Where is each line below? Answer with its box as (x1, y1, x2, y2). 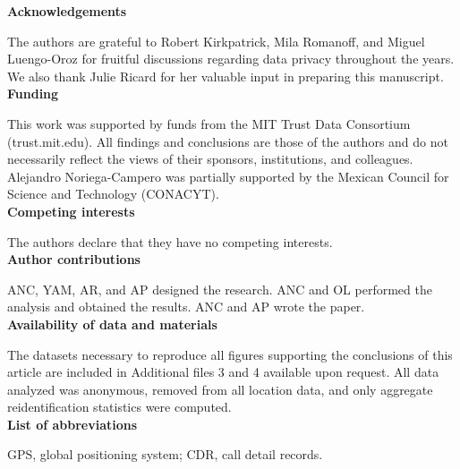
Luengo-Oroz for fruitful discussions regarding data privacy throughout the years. (7, 49, 455, 68)
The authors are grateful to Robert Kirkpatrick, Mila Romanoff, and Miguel (7, 31, 425, 50)
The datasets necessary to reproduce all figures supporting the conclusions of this (7, 345, 453, 363)
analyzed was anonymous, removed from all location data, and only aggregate (7, 379, 433, 398)
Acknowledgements (7, 2, 127, 20)
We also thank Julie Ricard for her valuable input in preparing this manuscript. (7, 66, 444, 85)
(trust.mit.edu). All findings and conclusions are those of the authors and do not (7, 132, 448, 150)
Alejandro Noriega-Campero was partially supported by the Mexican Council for (7, 166, 449, 185)
